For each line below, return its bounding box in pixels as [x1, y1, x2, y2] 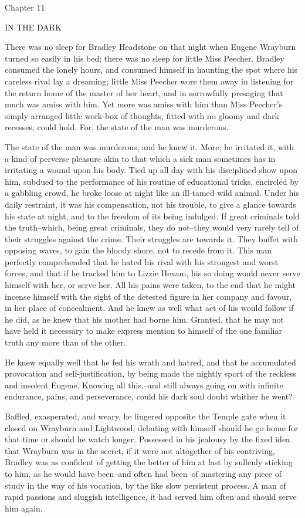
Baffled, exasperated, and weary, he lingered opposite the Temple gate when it [5, 410, 286, 422]
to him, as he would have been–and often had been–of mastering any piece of [5, 467, 282, 479]
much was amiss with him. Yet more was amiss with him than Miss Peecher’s [5, 98, 283, 110]
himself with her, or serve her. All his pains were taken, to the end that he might [5, 279, 296, 291]
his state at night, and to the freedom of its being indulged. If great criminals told [5, 209, 300, 222]
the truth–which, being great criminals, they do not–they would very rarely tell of [5, 221, 299, 233]
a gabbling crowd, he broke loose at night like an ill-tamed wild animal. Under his [5, 187, 299, 199]
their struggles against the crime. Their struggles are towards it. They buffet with [5, 232, 299, 245]
